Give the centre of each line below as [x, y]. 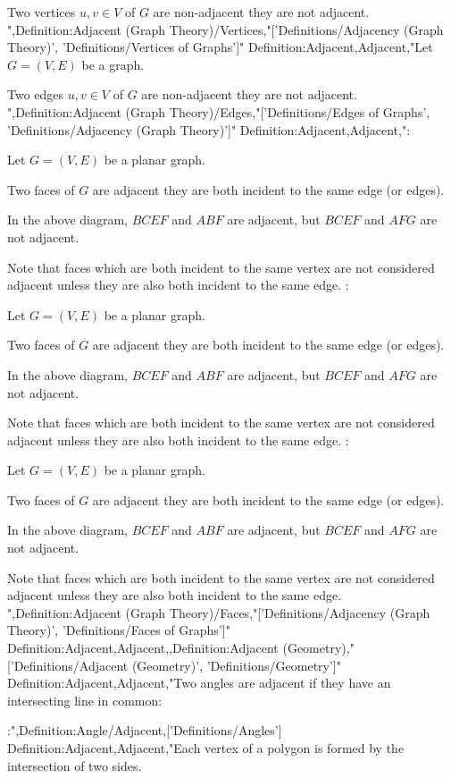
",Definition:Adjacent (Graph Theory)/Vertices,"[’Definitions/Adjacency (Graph [225, 29]
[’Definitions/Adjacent [68, 665]
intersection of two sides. [75, 765]
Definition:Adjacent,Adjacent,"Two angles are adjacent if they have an [199, 683]
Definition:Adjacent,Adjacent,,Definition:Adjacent [143, 648]
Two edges [36, 94]
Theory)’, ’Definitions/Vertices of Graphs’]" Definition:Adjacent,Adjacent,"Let [220, 47]
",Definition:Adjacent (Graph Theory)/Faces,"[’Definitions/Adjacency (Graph [219, 612]
